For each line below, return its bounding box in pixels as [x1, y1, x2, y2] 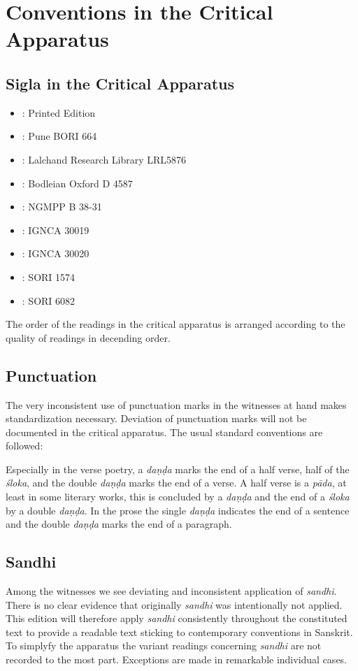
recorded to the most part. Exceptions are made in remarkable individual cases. [6, 652, 348, 667]
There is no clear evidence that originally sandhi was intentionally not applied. [6, 597, 343, 612]
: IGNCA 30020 [22, 246, 89, 261]
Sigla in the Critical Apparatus [6, 72, 235, 94]
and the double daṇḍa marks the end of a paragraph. [6, 517, 232, 531]
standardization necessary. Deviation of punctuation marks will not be [6, 411, 307, 426]
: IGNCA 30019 [22, 222, 89, 237]
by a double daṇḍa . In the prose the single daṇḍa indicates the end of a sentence [6, 503, 350, 517]
